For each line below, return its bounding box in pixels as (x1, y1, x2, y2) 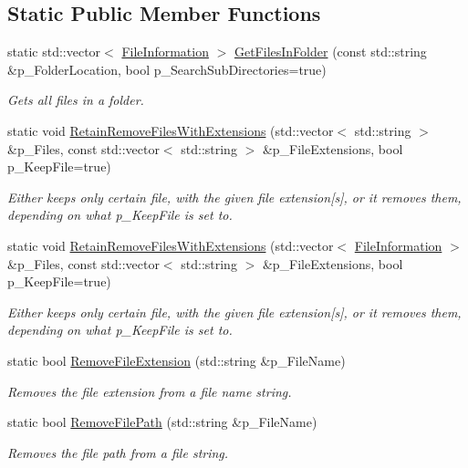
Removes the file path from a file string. (7, 442, 229, 462)
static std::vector (7, 42, 101, 61)
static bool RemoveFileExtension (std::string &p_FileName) (7, 350, 346, 369)
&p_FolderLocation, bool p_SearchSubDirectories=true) (7, 59, 327, 78)
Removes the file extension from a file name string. (7, 381, 292, 400)
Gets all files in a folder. (7, 90, 144, 109)
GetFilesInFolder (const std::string (234, 42, 427, 61)
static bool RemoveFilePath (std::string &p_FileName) (7, 412, 317, 432)
